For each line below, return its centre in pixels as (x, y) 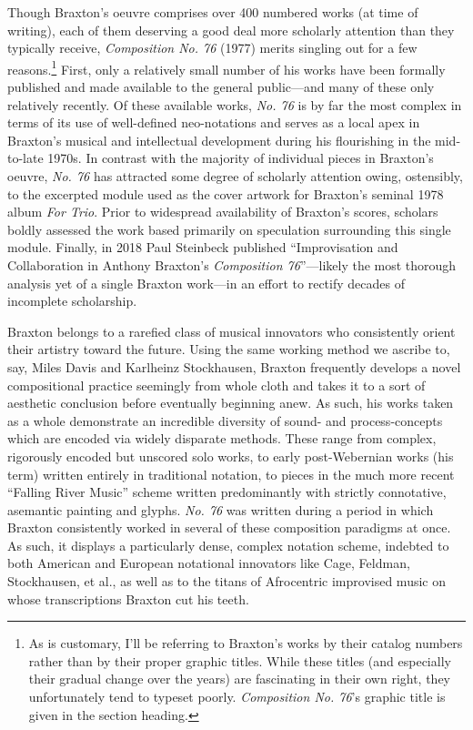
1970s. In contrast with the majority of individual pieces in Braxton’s (241, 158)
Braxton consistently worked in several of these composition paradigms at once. (229, 527)
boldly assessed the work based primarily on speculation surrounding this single (229, 229)
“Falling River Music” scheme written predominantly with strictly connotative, (227, 492)
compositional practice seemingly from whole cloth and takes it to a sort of (216, 385)
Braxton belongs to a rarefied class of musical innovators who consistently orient (231, 331)
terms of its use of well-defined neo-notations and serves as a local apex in (214, 122)
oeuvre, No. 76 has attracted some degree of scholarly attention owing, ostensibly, (235, 176)
